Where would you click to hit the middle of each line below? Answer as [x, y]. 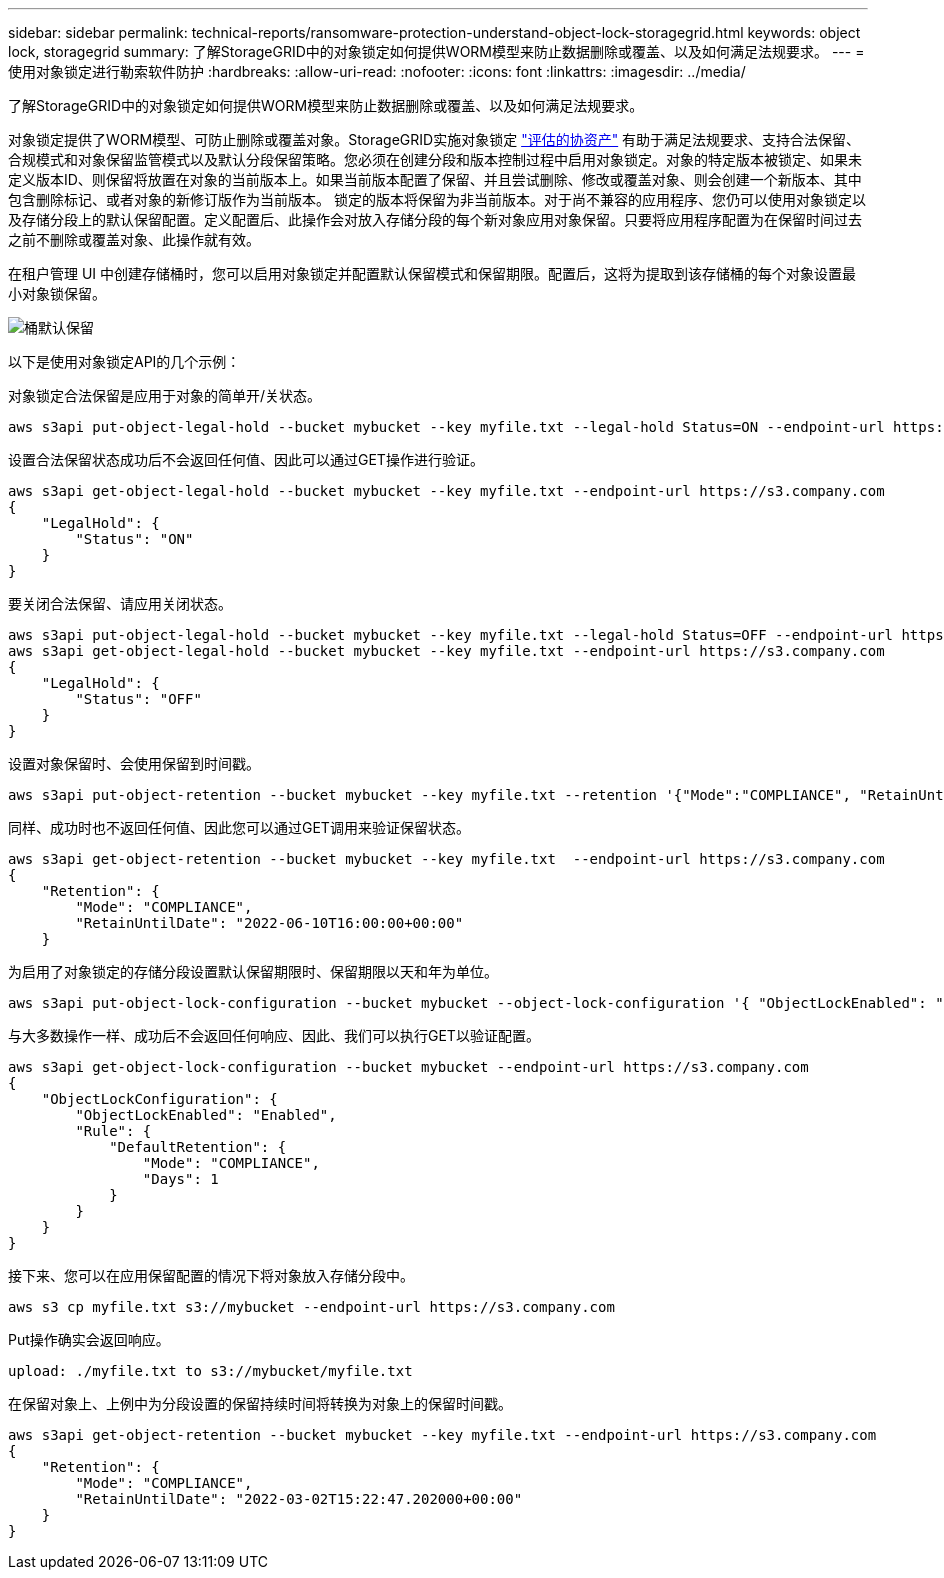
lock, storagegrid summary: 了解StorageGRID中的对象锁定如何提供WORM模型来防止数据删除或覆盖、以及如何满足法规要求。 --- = [436, 51]
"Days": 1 [180, 1179]
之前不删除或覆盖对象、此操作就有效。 [134, 239]
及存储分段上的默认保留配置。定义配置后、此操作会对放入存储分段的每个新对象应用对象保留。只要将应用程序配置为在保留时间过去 [435, 219]
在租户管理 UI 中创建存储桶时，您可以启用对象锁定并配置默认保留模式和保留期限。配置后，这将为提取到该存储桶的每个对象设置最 [432, 273]
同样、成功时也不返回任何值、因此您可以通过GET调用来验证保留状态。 [239, 827]
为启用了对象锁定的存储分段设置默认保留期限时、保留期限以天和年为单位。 [253, 971]
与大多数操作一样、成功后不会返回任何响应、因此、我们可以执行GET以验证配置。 [274, 1035]
